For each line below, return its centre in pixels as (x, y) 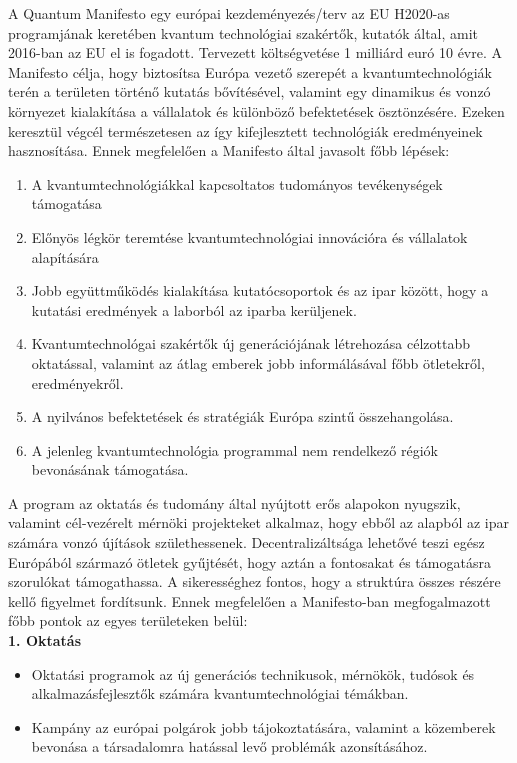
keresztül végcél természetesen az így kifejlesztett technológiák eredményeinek (245, 130)
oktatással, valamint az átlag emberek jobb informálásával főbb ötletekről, (258, 362)
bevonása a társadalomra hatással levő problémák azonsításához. (229, 746)
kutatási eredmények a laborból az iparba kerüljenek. (194, 309)
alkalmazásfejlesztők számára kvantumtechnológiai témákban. (220, 693)
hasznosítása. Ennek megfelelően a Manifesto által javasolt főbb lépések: (229, 150)
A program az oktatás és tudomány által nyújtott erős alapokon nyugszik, (234, 502)
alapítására (65, 256)
